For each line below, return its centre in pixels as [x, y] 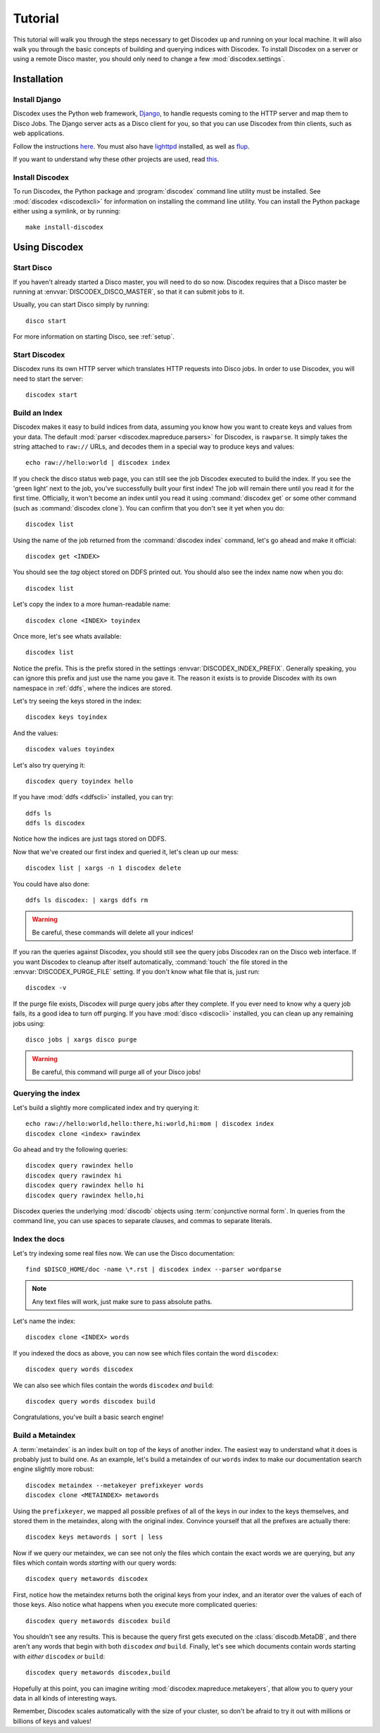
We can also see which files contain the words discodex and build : [114, 1385]
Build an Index [38, 413]
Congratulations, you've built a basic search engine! [88, 1417]
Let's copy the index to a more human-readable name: [92, 604]
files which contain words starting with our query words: [95, 1563]
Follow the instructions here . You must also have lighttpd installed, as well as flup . [131, 146]
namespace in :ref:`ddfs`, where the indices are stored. [93, 688]
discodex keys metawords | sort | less [94, 1537]
